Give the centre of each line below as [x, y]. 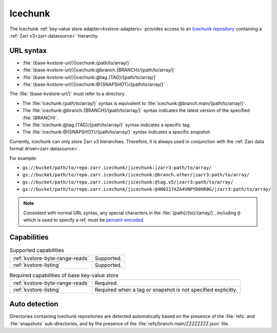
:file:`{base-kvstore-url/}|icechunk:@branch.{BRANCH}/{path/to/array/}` [99, 70]
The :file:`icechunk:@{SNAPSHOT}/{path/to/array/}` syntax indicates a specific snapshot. [117, 132]
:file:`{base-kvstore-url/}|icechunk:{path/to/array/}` [76, 63]
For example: [23, 158]
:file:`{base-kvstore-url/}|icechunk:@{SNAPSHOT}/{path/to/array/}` [94, 84]
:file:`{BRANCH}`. [41, 118]
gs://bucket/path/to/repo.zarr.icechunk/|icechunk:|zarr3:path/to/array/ [117, 168]
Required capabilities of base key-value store [64, 275]
